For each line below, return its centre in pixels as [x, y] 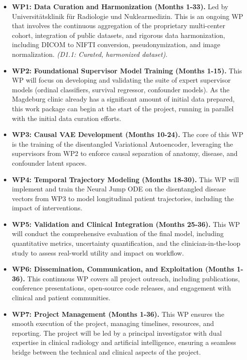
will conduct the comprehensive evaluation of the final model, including [118, 233]
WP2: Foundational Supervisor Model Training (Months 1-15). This [127, 70]
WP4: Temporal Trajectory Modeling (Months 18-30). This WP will [125, 179]
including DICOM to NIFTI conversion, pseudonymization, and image [116, 44]
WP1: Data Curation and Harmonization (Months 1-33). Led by [120, 6]
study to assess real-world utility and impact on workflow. [98, 252]
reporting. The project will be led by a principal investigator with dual [117, 333]
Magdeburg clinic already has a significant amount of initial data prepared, [123, 99]
